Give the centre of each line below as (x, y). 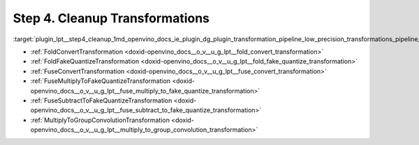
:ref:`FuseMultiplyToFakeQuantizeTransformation (101, 81)
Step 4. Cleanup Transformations (111, 18)
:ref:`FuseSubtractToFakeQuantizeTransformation (101, 100)
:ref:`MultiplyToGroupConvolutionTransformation (100, 120)
